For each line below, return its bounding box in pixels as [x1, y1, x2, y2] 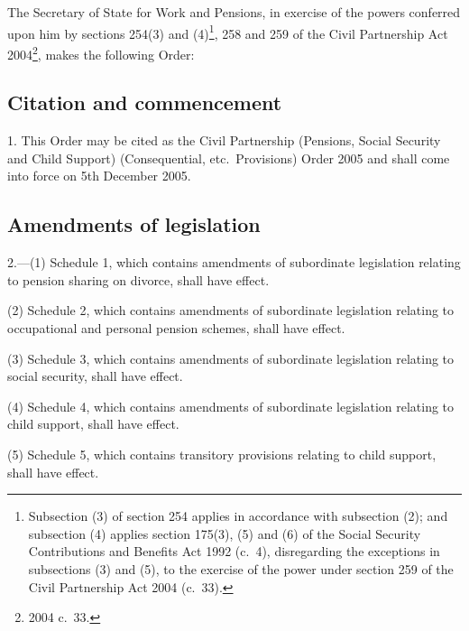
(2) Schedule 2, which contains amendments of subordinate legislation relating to [7, 301, 455, 320]
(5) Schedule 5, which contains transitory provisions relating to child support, [7, 445, 437, 464]
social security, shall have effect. [7, 367, 183, 385]
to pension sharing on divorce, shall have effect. [7, 270, 270, 289]
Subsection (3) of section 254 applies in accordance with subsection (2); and [28, 506, 448, 525]
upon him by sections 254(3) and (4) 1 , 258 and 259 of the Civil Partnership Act [7, 21, 448, 42]
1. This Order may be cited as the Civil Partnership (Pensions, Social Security [7, 131, 441, 150]
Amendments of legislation [7, 210, 261, 238]
